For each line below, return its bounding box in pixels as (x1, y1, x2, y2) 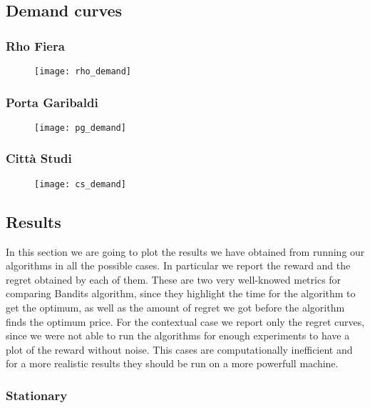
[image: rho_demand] (34, 66, 132, 76)
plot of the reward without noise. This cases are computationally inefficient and (6, 342, 353, 357)
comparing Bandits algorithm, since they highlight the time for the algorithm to (6, 286, 356, 301)
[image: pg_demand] (34, 122, 126, 133)
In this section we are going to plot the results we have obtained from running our (6, 244, 365, 259)
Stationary (6, 386, 68, 404)
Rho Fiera (6, 36, 65, 54)
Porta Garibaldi (6, 93, 98, 111)
